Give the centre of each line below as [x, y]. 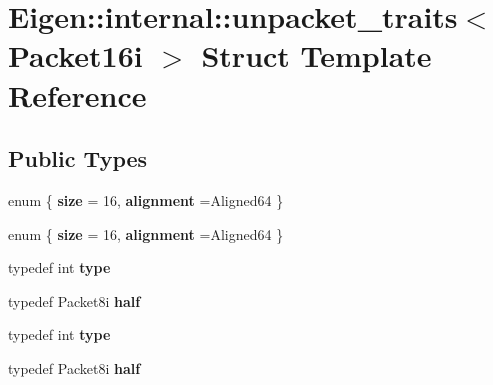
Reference [77, 94]
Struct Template [316, 55]
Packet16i [75, 55]
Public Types [78, 158]
